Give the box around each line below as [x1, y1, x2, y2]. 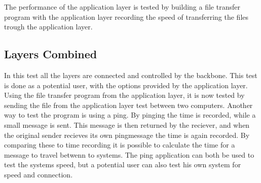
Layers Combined [4, 46, 97, 62]
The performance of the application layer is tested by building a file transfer [4, 2, 240, 12]
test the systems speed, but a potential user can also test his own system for [4, 159, 241, 170]
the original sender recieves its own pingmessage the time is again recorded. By [4, 129, 250, 140]
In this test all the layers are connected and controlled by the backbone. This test [4, 69, 257, 80]
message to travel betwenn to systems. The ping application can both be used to [4, 149, 254, 160]
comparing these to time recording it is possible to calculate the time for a [4, 139, 235, 150]
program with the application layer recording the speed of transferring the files [4, 11, 249, 22]
